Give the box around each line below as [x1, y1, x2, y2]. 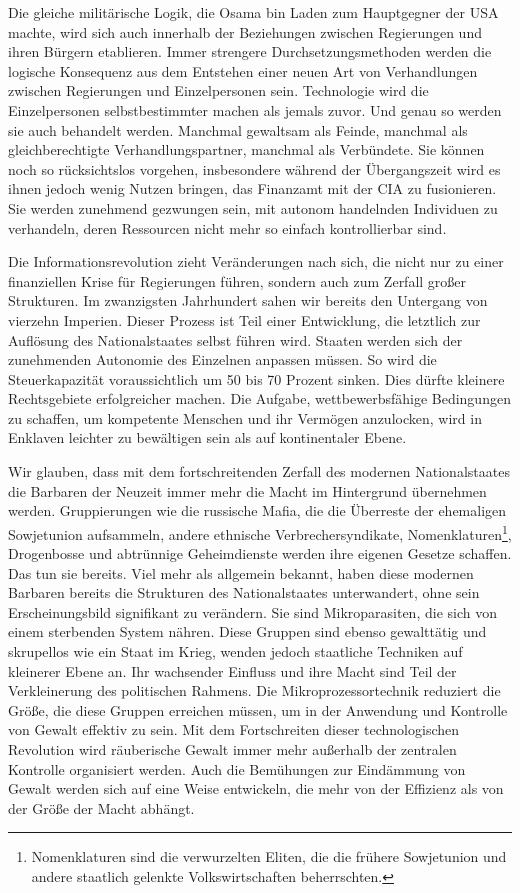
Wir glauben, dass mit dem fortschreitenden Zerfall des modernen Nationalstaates [8, 461, 510, 482]
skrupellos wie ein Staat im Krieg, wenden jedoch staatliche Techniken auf [8, 641, 463, 662]
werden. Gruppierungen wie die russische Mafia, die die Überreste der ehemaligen [8, 500, 507, 521]
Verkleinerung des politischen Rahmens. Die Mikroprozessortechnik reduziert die [8, 680, 501, 701]
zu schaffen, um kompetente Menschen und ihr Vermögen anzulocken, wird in [8, 407, 482, 428]
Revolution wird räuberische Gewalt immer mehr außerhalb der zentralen [8, 739, 457, 760]
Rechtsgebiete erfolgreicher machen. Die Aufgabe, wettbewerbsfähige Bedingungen [8, 388, 511, 409]
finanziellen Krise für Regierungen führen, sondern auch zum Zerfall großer [8, 270, 467, 291]
